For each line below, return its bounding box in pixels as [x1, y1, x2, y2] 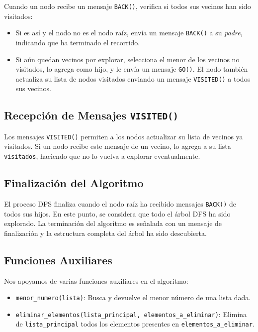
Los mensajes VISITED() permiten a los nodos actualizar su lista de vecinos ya [4, 131, 243, 141]
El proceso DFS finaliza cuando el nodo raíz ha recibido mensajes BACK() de [4, 198, 237, 209]
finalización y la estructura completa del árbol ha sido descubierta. [4, 227, 207, 238]
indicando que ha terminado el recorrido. [15, 37, 140, 47]
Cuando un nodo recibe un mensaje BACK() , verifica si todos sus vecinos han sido [4, 1, 251, 11]
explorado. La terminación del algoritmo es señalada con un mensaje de [4, 218, 222, 228]
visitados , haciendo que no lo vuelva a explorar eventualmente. [4, 151, 200, 161]
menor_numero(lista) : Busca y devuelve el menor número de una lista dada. [15, 292, 251, 303]
